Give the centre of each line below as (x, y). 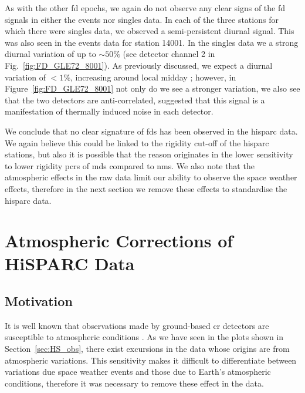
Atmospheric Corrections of (119, 241)
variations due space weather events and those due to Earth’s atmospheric (138, 372)
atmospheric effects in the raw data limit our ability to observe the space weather (151, 177)
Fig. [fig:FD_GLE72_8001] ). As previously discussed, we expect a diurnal (139, 65)
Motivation (39, 301)
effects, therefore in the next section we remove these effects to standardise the (146, 188)
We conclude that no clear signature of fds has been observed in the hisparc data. (151, 131)
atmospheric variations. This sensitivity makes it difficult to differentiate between (151, 360)
